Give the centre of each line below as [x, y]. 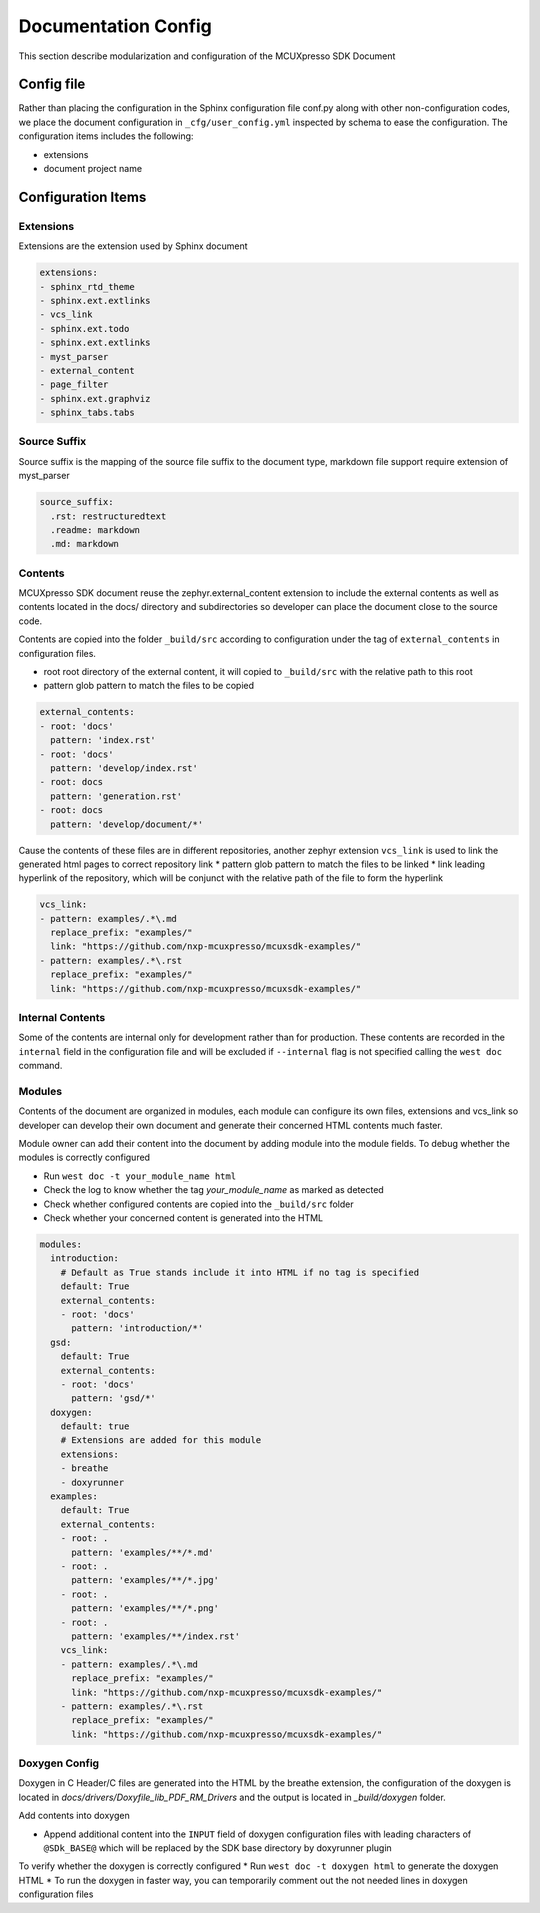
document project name [93, 169]
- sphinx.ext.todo [84, 328]
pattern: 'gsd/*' [114, 1398]
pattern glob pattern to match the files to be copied [149, 686]
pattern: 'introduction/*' [137, 1328]
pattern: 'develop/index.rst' [124, 768]
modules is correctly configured [84, 1157]
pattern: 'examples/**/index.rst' [155, 1636]
